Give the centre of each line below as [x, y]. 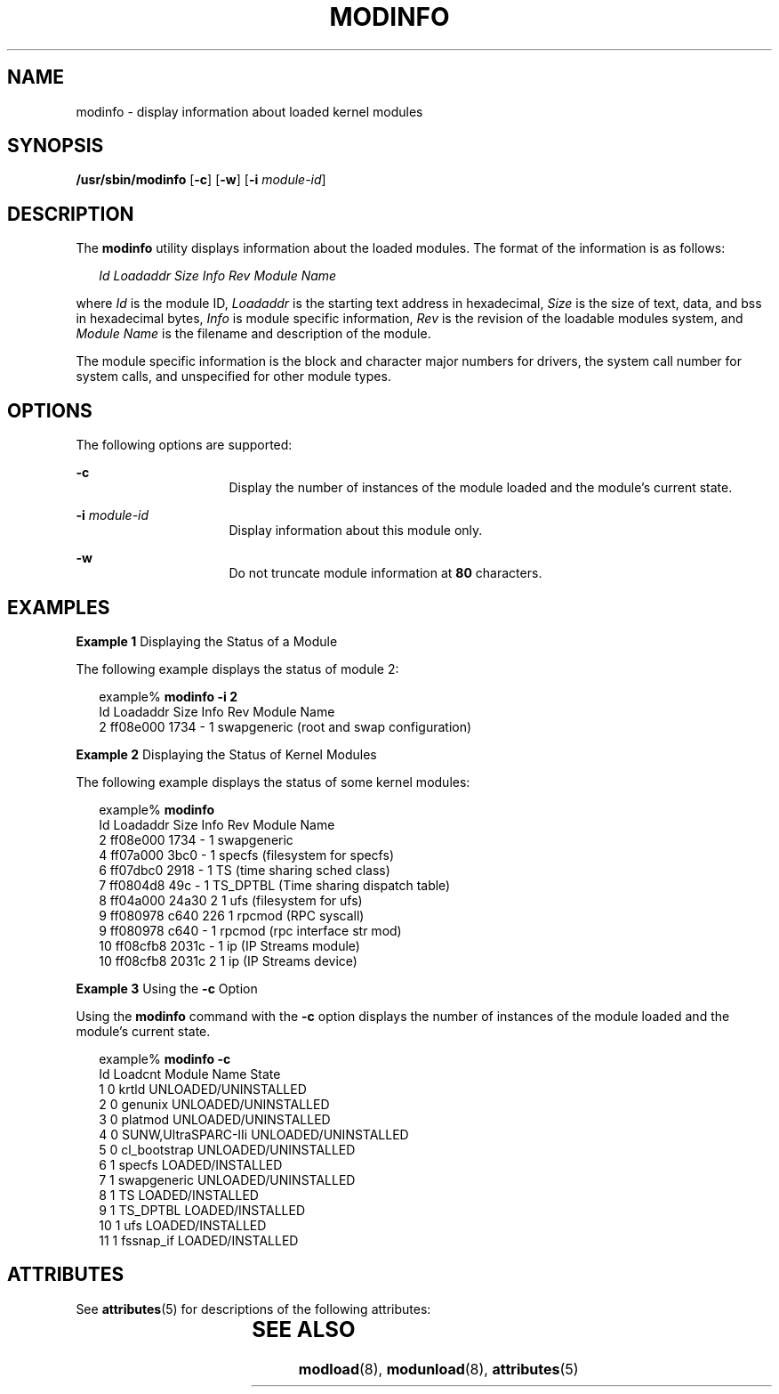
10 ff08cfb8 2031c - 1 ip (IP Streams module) [229, 945]
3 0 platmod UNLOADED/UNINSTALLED [215, 1119]
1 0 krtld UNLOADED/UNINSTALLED [203, 1089]
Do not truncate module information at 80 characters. [385, 573]
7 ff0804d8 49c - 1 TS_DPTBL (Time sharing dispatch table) [275, 885]
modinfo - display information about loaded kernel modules [249, 111]
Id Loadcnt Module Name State [190, 1074]
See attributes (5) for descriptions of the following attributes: [253, 1309]
